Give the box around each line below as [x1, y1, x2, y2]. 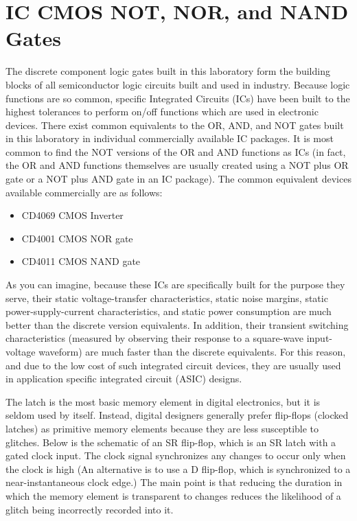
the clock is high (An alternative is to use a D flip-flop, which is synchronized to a [5, 461, 351, 476]
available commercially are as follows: [5, 185, 163, 199]
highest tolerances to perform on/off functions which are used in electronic [5, 104, 319, 119]
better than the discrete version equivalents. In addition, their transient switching [5, 317, 349, 332]
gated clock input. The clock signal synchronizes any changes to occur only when [5, 448, 346, 463]
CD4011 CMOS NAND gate [21, 254, 141, 268]
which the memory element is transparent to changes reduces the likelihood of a [5, 488, 341, 502]
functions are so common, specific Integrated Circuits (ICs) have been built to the [5, 91, 350, 105]
